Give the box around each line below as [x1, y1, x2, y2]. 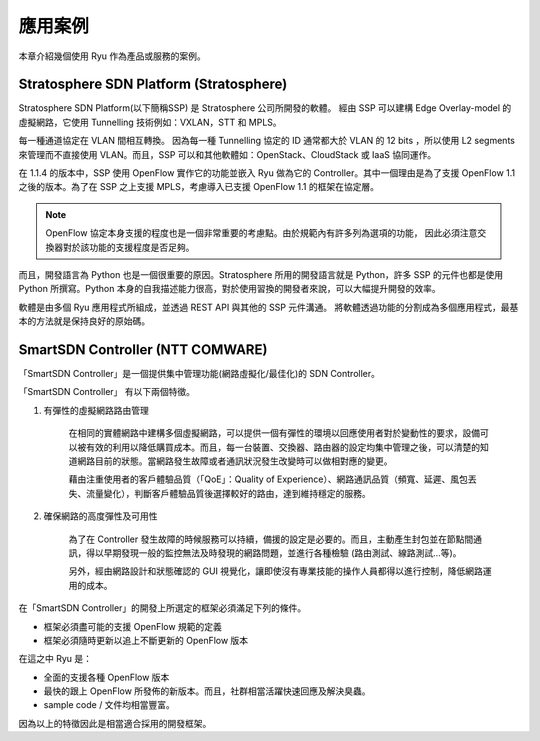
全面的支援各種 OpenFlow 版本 [43, 671, 170, 683]
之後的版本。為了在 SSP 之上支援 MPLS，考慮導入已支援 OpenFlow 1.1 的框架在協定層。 [18, 181, 380, 193]
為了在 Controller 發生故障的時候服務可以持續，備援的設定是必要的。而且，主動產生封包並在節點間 [68, 533, 474, 545]
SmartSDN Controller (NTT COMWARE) [18, 341, 268, 358]
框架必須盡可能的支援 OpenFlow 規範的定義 [43, 620, 222, 632]
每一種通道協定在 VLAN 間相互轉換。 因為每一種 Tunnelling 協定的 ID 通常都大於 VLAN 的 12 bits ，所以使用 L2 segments [18, 135, 515, 147]
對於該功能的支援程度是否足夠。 [62, 241, 195, 253]
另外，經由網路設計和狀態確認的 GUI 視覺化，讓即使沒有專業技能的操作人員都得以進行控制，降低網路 [68, 565, 484, 577]
